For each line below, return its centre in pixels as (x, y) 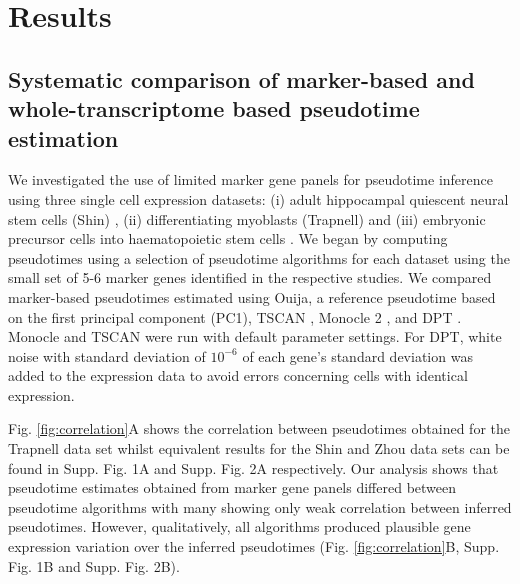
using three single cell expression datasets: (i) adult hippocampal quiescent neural (258, 198)
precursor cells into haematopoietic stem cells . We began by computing (228, 238)
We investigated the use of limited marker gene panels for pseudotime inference (250, 179)
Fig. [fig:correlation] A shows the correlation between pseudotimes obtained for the (259, 428)
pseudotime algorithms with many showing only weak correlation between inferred (260, 506)
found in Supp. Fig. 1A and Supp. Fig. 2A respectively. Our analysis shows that (253, 467)
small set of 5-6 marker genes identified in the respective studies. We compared (250, 277)
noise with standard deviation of (107, 355)
